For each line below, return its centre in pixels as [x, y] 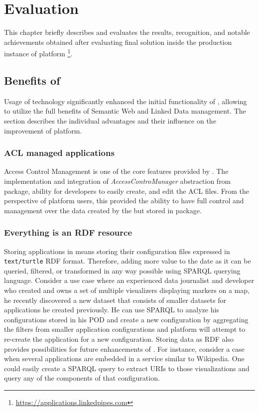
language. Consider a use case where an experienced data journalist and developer [129, 280]
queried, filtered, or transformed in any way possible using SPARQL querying [122, 270]
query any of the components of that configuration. [82, 378]
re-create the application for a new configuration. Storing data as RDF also [119, 339]
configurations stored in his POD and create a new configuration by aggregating [126, 319]
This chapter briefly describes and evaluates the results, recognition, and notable [127, 32]
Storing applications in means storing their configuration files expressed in [117, 251]
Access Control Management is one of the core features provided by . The [116, 171]
